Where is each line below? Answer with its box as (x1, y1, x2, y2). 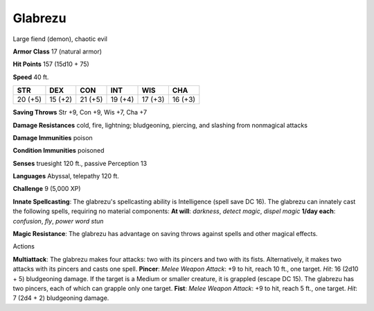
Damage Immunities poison (12, 133, 93, 142)
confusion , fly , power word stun (12, 217, 104, 225)
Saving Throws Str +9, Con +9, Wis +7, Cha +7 (12, 108, 148, 117)
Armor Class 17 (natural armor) (12, 47, 103, 56)
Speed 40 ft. (12, 73, 49, 81)
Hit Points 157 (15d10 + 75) (12, 60, 89, 69)
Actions (12, 242, 35, 251)
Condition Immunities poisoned (12, 146, 105, 155)
